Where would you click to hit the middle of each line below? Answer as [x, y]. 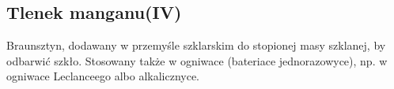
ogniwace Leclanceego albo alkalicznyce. [103, 76]
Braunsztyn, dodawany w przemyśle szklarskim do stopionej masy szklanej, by [196, 45]
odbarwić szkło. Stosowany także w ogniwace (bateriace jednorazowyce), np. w [197, 60]
